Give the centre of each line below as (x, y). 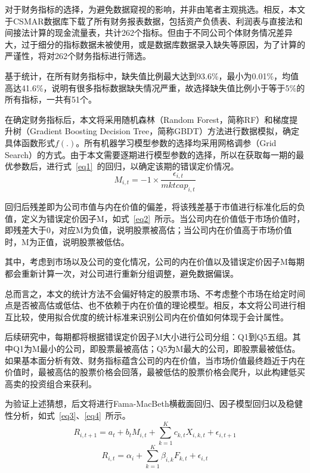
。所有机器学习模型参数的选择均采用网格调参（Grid (176, 142)
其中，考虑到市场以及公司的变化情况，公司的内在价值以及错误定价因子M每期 (155, 262)
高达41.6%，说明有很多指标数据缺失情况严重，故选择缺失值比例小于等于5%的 (155, 87)
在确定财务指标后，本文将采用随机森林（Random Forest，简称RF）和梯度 (147, 119)
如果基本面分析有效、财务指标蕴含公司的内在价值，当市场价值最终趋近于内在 (155, 360)
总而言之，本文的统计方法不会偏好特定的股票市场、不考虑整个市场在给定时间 (155, 293)
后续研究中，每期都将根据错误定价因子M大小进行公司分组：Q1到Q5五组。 (149, 337)
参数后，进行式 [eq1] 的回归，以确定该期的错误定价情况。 (126, 166)
